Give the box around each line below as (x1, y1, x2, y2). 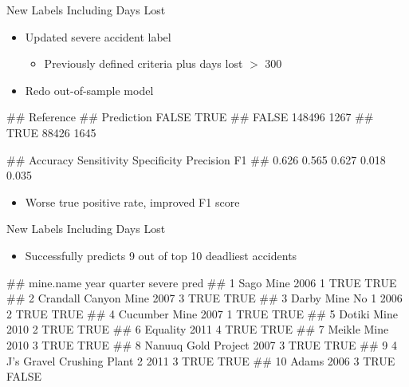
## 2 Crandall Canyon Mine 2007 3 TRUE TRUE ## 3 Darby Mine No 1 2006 (6, 290, 403, 306)
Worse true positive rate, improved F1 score (25, 193, 240, 210)
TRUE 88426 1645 (6, 124, 96, 140)
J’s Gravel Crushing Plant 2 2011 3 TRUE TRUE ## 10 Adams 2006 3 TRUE (6, 352, 395, 369)
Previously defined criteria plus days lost (44, 55, 243, 72)
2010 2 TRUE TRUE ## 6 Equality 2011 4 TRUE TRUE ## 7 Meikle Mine (6, 321, 389, 338)
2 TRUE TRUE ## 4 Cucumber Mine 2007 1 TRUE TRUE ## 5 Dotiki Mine (6, 305, 398, 322)
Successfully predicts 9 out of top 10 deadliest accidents (25, 247, 297, 263)
